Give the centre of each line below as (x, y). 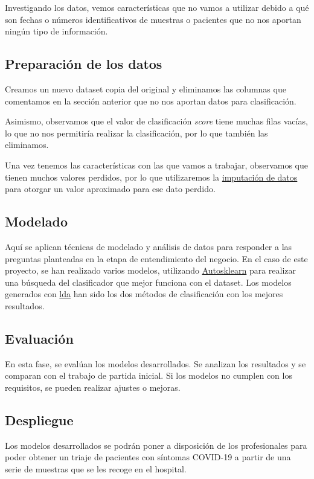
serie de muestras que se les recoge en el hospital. (96, 468)
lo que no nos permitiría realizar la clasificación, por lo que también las (136, 133)
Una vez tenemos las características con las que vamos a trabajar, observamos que (156, 165)
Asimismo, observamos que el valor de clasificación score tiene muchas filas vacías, (156, 121)
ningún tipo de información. (56, 31)
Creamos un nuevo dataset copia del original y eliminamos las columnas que (146, 88)
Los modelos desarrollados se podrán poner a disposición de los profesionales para (156, 445)
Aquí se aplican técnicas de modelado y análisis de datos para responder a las (149, 246)
